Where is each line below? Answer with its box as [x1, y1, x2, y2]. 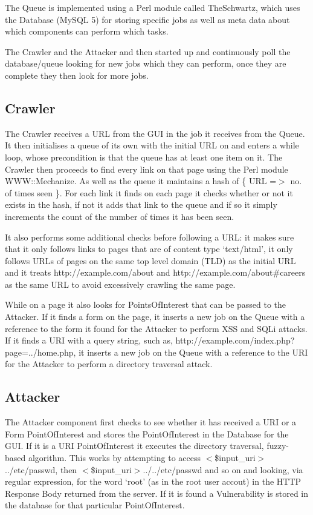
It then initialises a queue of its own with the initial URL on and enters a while [5, 139, 299, 151]
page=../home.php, [5, 345, 76, 358]
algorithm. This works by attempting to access [28, 451, 201, 464]
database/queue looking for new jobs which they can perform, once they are [5, 57, 286, 70]
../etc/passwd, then [5, 463, 77, 476]
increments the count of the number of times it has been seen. [5, 210, 234, 222]
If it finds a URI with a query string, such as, [5, 334, 173, 347]
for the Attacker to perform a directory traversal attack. [5, 357, 213, 370]
